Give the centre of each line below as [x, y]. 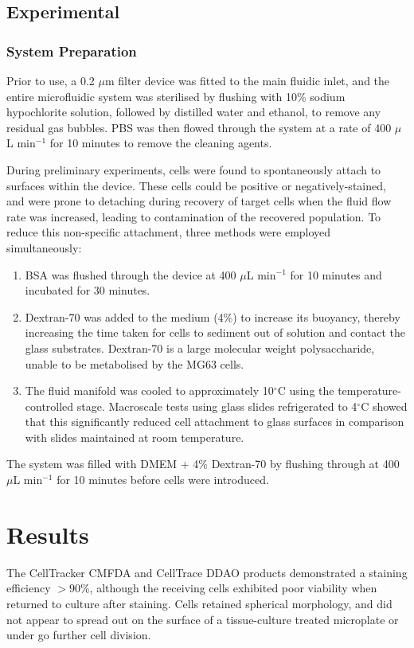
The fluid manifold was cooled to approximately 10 [149, 390]
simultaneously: [44, 247]
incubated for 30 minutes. [88, 290]
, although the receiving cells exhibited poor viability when [233, 588]
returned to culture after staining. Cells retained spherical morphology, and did [199, 603]
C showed [384, 406]
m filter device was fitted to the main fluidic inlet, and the [247, 80]
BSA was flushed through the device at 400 [131, 274]
